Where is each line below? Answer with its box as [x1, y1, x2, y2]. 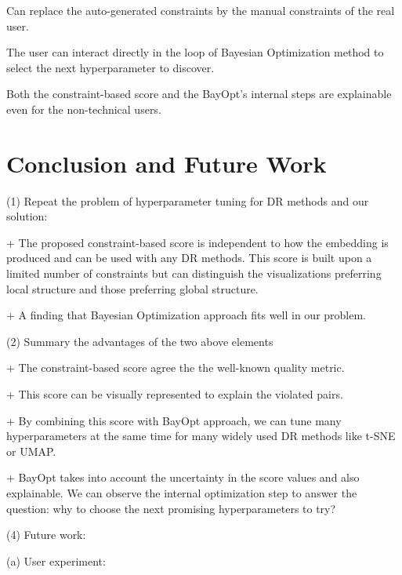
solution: [6, 208, 48, 224]
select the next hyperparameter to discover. [6, 59, 215, 75]
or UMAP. [6, 442, 56, 459]
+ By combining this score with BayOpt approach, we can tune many [6, 412, 342, 428]
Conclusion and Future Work [6, 147, 327, 179]
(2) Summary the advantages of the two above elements [6, 333, 273, 349]
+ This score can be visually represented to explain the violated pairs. [6, 386, 343, 402]
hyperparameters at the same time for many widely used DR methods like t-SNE [6, 428, 396, 444]
